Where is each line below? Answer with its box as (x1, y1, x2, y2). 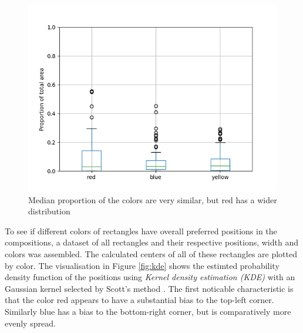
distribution (28, 205, 70, 217)
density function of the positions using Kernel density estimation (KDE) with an (5, 271, 295, 283)
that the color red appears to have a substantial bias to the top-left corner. (5, 294, 274, 306)
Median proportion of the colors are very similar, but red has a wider (28, 193, 277, 206)
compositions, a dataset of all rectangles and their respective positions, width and (5, 236, 298, 248)
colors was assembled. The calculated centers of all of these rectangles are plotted (5, 247, 297, 260)
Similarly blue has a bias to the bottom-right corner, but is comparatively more (5, 305, 291, 317)
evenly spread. (5, 317, 56, 329)
